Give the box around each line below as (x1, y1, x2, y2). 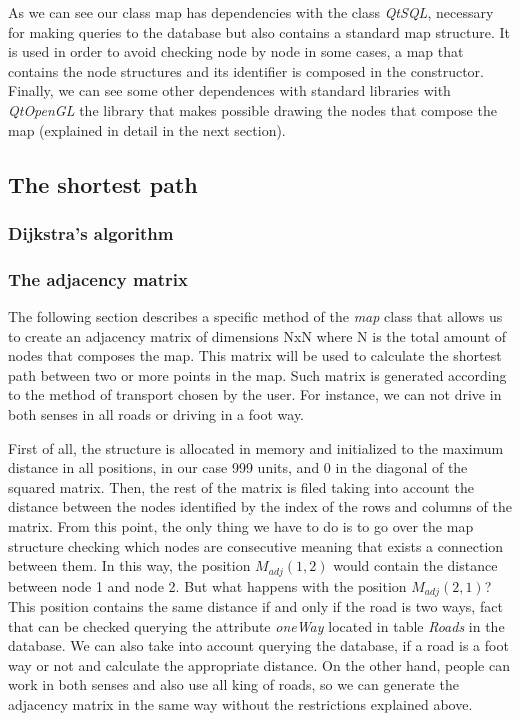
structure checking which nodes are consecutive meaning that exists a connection (8, 535, 504, 556)
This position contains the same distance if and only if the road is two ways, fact (8, 596, 503, 617)
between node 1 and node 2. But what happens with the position (8, 575, 407, 596)
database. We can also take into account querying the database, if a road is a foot (8, 635, 509, 656)
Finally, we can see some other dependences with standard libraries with (8, 80, 451, 101)
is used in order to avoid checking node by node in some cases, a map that (8, 41, 464, 62)
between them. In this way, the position (8, 555, 251, 576)
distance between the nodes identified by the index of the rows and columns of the (8, 496, 512, 517)
